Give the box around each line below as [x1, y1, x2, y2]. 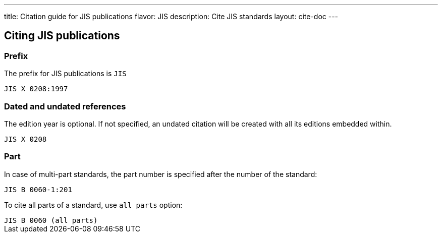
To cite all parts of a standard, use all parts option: [4, 200, 183, 209]
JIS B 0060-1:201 [4, 185, 72, 194]
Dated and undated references [4, 101, 126, 111]
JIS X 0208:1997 [4, 85, 68, 93]
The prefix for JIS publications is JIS [4, 69, 127, 78]
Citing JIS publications [4, 29, 120, 42]
